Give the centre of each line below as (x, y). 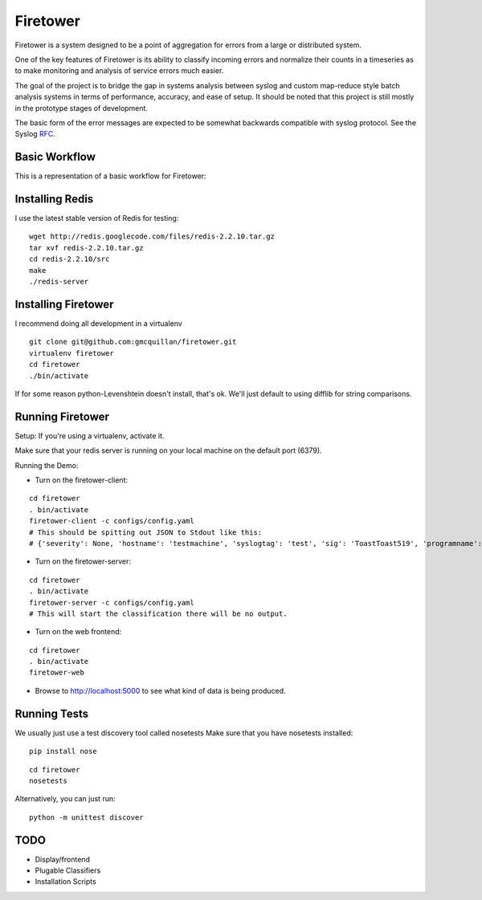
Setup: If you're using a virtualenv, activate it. (90, 436)
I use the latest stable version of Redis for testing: (97, 218)
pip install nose (63, 751)
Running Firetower (62, 416)
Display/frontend (62, 859)
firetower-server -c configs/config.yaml (112, 603)
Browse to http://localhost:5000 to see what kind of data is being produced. (160, 690)
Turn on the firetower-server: (83, 561)
